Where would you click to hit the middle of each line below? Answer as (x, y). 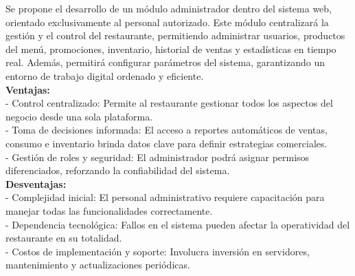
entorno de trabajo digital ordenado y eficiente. (105, 75)
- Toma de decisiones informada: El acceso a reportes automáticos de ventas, (167, 130)
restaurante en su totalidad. (64, 238)
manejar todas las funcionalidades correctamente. (109, 210)
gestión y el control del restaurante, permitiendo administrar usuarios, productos (175, 35)
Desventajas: (36, 183)
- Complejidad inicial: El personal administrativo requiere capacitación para (165, 197)
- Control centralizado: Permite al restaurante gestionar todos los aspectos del (169, 103)
